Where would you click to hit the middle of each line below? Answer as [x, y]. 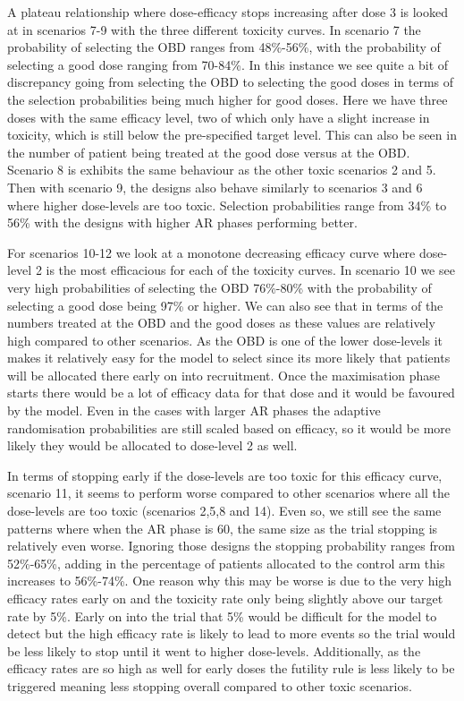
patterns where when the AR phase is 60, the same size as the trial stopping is [223, 528]
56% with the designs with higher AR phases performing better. [182, 222]
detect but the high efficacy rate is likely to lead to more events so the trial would [232, 633]
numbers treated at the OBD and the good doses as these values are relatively [221, 323]
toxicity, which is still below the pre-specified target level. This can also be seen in [232, 135]
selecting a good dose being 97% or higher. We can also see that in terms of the [225, 305]
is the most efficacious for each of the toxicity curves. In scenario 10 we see [250, 270]
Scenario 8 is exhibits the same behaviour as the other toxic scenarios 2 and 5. [222, 170]
